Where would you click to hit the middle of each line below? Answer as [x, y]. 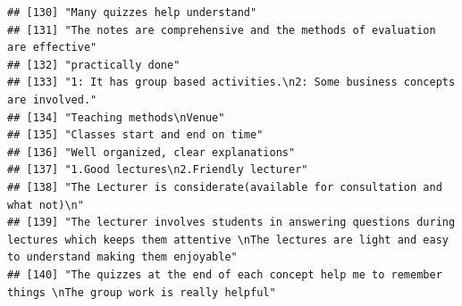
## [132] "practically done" [94, 65]
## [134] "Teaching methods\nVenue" [116, 117]
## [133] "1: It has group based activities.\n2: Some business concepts [231, 83]
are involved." [52, 99]
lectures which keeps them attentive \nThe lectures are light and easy [228, 240]
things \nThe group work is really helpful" [142, 292]
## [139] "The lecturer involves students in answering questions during [231, 223]
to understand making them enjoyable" [122, 257]
